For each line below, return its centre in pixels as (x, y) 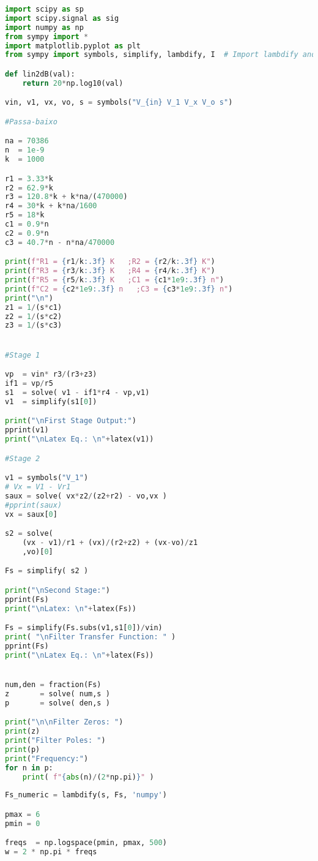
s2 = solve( (29, 534)
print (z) (23, 731)
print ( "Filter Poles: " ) (55, 741)
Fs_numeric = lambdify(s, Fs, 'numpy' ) (86, 795)
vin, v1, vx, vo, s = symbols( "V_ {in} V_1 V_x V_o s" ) (119, 103)
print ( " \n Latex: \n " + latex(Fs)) (71, 608)
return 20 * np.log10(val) (73, 83)
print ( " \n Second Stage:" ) (57, 590)
